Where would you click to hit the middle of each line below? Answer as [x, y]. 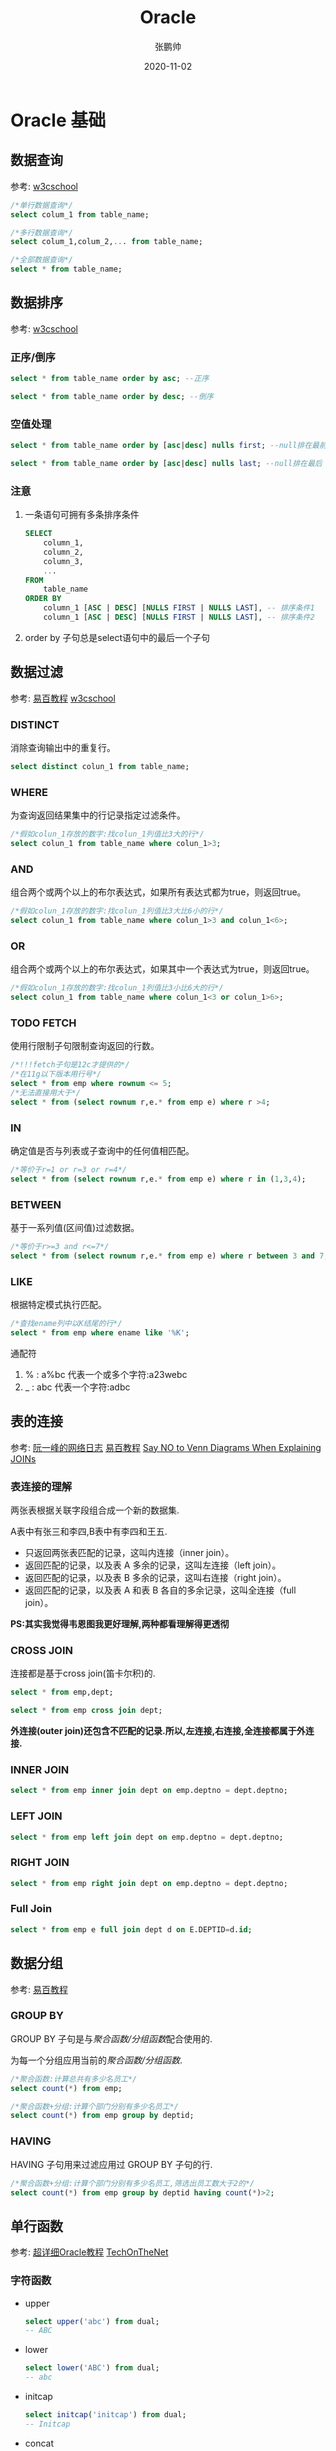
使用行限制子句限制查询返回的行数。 [85, 1046]
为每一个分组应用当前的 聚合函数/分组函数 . [96, 2060]
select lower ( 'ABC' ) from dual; [92, 2368]
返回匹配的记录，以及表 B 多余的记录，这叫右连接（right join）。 [155, 1577]
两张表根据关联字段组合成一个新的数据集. [95, 1510]
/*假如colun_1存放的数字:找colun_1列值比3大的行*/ [107, 834]
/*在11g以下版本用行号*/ [56, 1074]
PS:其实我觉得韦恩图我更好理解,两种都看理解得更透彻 [120, 1624]
